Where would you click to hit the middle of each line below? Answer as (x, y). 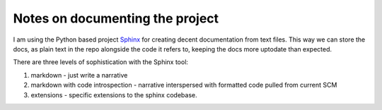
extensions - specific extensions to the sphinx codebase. (114, 94)
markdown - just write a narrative (79, 75)
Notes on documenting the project (116, 18)
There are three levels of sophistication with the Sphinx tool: (101, 62)
